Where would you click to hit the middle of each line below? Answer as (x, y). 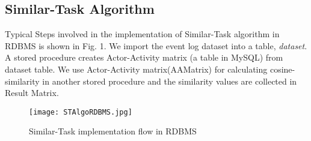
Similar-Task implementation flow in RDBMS (113, 131)
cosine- (282, 69)
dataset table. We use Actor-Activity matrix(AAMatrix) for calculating (136, 69)
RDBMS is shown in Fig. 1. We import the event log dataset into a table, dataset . (156, 45)
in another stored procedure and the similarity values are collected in (170, 81)
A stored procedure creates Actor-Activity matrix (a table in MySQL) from (144, 57)
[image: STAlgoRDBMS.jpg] (81, 112)
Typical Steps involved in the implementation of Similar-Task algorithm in (142, 34)
